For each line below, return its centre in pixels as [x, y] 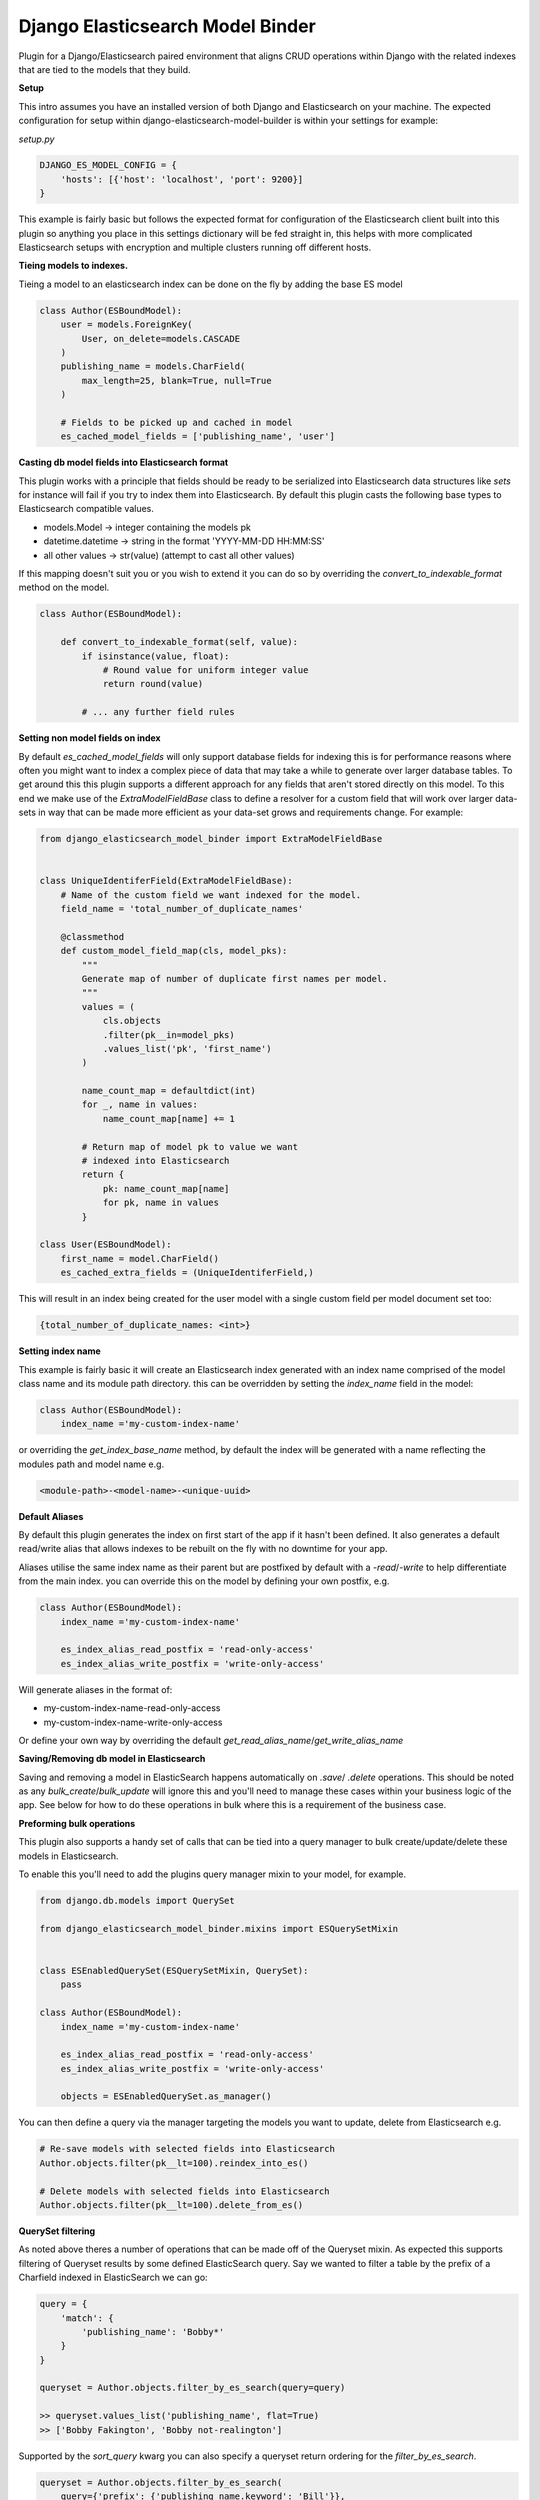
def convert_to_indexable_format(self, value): [179, 642]
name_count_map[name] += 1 [168, 1118]
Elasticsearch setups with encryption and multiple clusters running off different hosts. [195, 247]
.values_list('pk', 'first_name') [187, 1048]
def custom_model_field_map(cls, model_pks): [174, 951]
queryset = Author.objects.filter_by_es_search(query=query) [192, 2388]
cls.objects [132, 1021]
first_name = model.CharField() [140, 1258]
